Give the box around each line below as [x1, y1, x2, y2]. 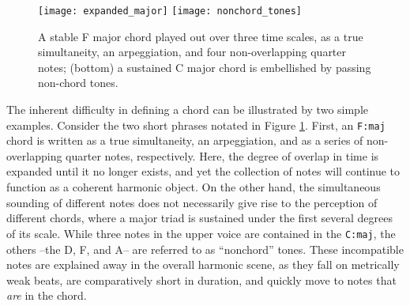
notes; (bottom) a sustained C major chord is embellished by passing [38, 59, 371, 75]
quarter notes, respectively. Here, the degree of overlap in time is [66, 147, 379, 164]
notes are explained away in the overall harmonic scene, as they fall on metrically [6, 256, 400, 273]
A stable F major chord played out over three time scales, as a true [38, 28, 363, 44]
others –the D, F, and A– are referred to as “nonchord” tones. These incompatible [6, 240, 404, 257]
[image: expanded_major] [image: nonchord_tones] [38, 6, 302, 17]
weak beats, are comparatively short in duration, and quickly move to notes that [6, 271, 397, 288]
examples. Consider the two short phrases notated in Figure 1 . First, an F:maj [6, 116, 386, 133]
